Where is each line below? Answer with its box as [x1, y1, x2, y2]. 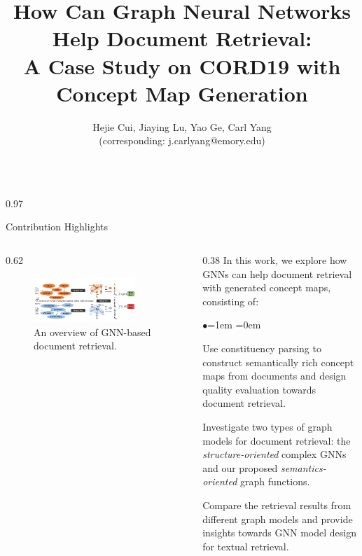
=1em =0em [207, 317, 261, 332]
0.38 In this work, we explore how [202, 253, 347, 267]
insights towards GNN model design [202, 525, 356, 540]
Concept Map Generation [56, 78, 308, 107]
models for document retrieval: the [202, 433, 351, 447]
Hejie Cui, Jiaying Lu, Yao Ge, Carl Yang [92, 119, 272, 134]
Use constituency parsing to [202, 341, 321, 356]
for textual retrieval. [202, 538, 289, 553]
